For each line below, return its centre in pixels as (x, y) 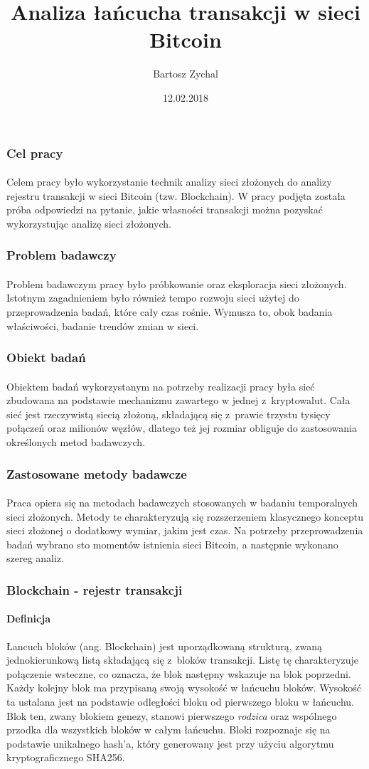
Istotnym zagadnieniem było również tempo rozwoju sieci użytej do (153, 298)
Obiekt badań (46, 357)
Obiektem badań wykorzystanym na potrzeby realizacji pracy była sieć (161, 386)
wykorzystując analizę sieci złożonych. (89, 223)
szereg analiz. (35, 558)
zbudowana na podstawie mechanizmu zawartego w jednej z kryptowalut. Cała (178, 400)
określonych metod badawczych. (76, 442)
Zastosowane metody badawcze (97, 473)
